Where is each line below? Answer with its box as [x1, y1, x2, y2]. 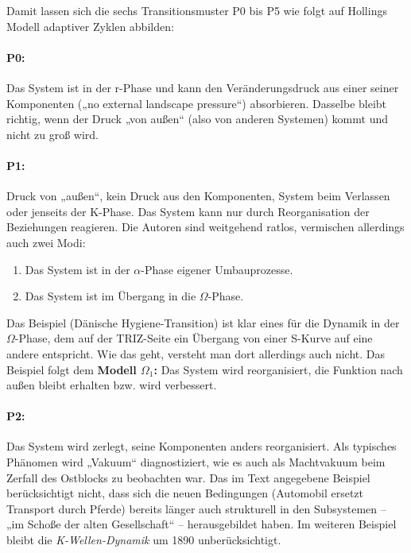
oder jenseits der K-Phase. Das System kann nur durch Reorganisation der [6, 203, 370, 219]
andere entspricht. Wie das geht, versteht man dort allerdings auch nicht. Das [6, 345, 385, 362]
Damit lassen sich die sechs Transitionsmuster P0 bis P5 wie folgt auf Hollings [6, 2, 387, 18]
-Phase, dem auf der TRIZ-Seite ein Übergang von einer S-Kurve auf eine [14, 330, 373, 346]
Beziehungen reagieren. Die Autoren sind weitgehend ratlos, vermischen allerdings [6, 218, 405, 235]
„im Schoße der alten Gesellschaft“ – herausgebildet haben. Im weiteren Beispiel [6, 516, 397, 532]
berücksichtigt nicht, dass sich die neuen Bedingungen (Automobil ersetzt [6, 485, 364, 501]
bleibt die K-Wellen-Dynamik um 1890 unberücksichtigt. [6, 532, 281, 548]
